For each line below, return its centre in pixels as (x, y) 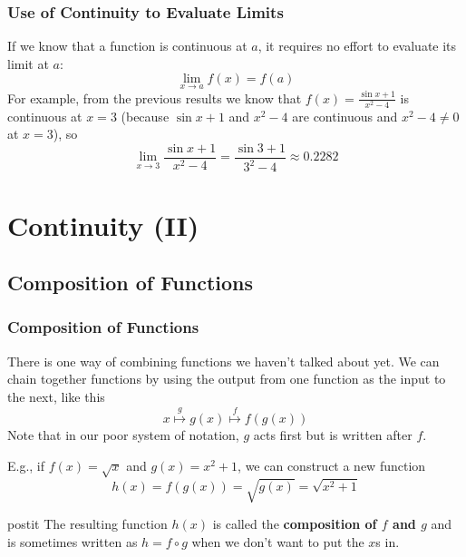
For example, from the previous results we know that (155, 98)
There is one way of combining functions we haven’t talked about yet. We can (223, 361)
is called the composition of (295, 524)
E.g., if (26, 465)
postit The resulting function (87, 524)
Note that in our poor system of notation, (123, 435)
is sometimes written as (73, 541)
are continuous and (345, 116)
